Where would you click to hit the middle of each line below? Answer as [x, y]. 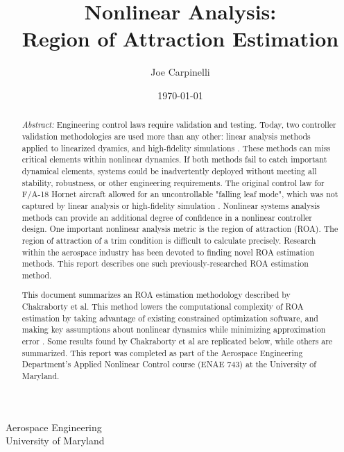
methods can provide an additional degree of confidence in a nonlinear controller [167, 217]
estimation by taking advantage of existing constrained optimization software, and [170, 318]
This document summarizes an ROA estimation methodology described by [156, 295]
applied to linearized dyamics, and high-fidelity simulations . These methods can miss [176, 148]
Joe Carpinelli [180, 72]
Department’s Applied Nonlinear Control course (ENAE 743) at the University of [169, 364]
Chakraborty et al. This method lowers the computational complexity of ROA [163, 307]
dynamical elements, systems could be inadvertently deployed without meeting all [169, 170]
